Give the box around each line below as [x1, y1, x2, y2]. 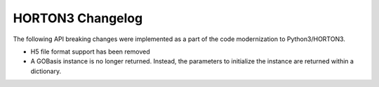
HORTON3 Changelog [13, 10, 143, 26]
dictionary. [30, 67, 62, 75]
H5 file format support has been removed [30, 47, 150, 56]
